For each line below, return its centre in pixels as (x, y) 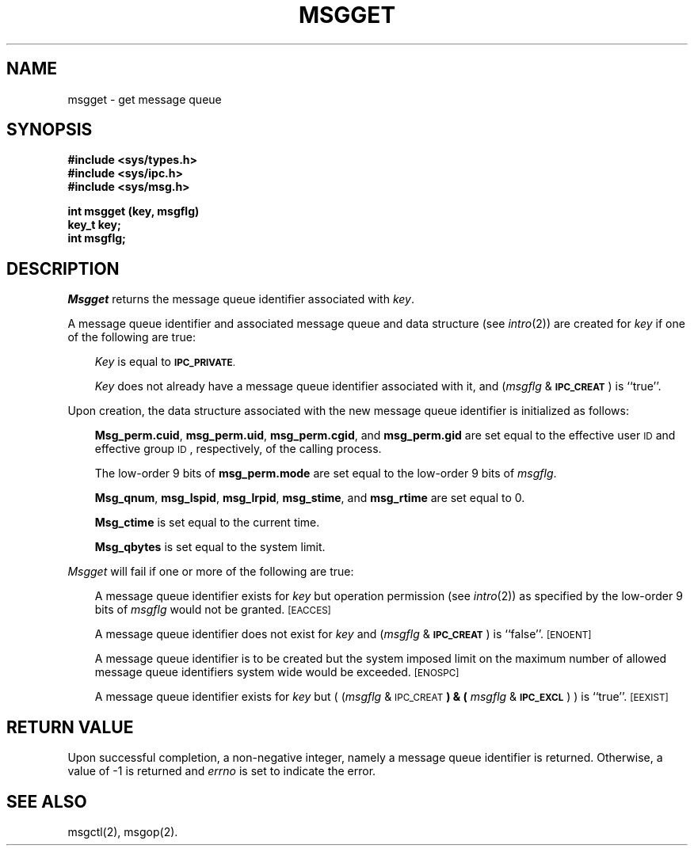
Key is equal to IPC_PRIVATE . (165, 362)
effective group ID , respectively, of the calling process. (238, 449)
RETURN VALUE (70, 727)
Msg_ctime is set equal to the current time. (207, 523)
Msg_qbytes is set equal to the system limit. (210, 547)
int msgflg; (97, 238)
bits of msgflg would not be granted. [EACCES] (213, 610)
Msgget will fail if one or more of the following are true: (211, 572)
